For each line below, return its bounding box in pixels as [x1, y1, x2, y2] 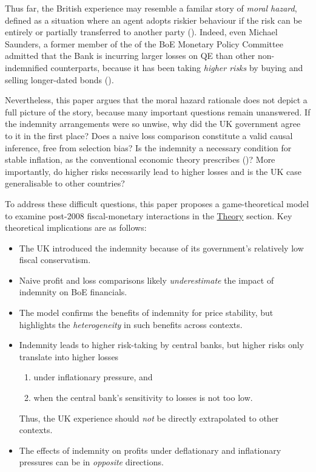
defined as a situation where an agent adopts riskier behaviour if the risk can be [5, 13, 302, 26]
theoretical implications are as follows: [5, 221, 147, 234]
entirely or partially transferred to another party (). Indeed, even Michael [5, 26, 278, 38]
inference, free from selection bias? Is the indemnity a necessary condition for [5, 141, 292, 154]
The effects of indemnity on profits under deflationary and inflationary [19, 443, 281, 456]
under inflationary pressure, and [33, 371, 153, 383]
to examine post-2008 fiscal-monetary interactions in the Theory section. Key [5, 209, 292, 222]
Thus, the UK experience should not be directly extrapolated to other [19, 411, 279, 424]
